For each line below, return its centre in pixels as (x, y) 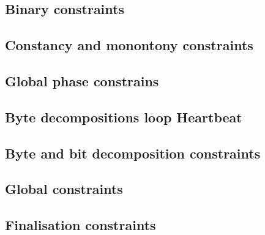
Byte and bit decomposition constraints (133, 153)
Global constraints (64, 189)
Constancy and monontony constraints (129, 45)
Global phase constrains (82, 80)
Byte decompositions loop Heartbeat (124, 117)
